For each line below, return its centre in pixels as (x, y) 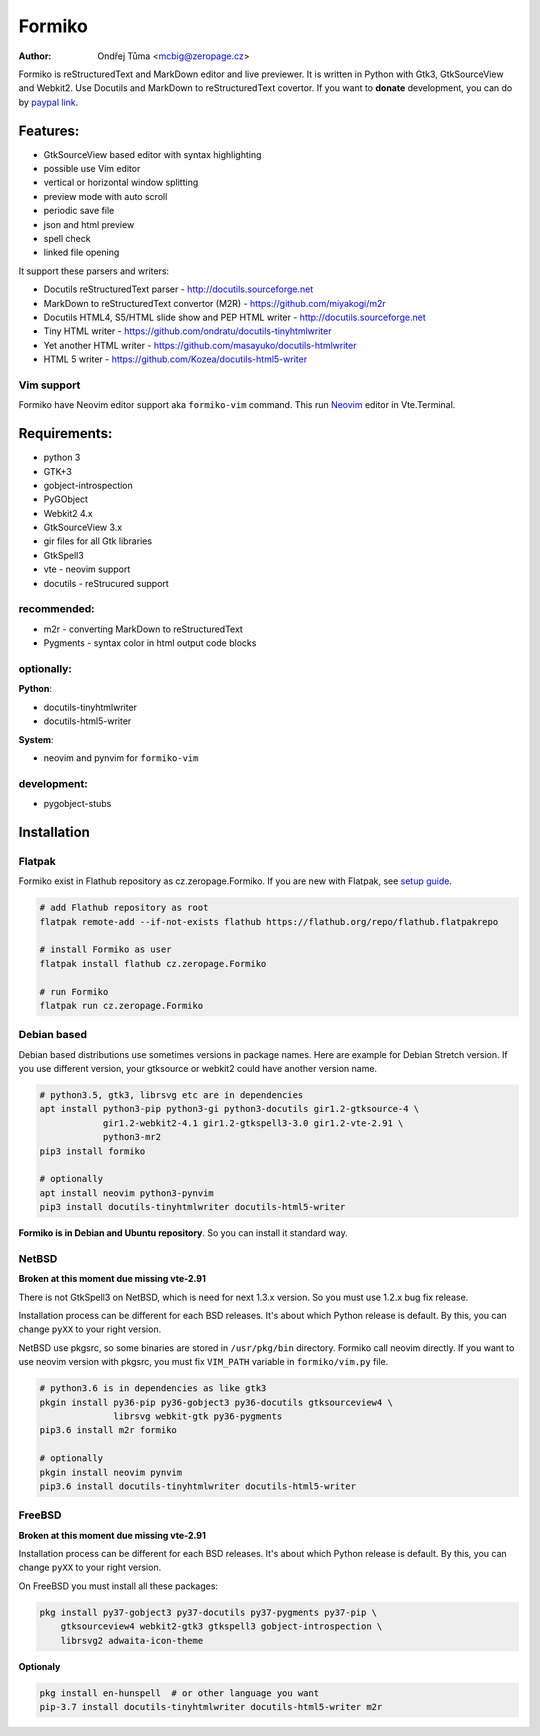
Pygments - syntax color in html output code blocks (150, 643)
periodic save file (79, 211)
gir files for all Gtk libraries (98, 541)
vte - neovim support (87, 569)
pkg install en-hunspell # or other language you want (179, 1693)
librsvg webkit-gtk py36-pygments (198, 1416)
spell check (67, 238)
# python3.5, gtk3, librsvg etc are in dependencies (171, 1095)
